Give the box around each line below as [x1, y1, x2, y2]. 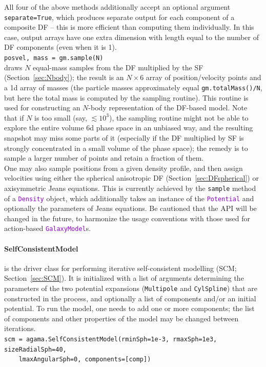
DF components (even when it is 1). [4, 42, 117, 52]
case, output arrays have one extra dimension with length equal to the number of [4, 31, 259, 42]
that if [4, 112, 24, 123]
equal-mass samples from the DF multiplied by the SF [33, 62, 203, 72]
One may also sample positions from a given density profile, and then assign [4, 162, 243, 173]
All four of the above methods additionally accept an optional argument [4, 2, 231, 12]
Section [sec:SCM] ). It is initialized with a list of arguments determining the [4, 273, 244, 283]
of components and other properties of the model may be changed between [4, 313, 239, 323]
